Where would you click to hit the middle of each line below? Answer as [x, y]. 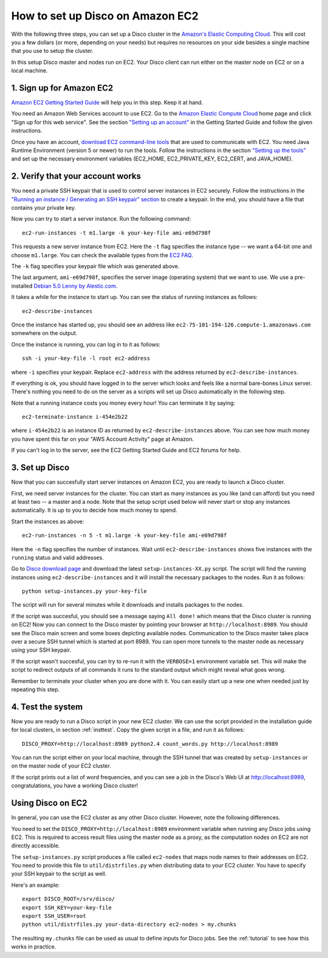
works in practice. [34, 947]
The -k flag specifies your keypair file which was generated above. [95, 266]
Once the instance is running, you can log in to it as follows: [86, 344]
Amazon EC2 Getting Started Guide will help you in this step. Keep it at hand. [107, 103]
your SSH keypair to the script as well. [59, 874]
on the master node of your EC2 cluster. [61, 766]
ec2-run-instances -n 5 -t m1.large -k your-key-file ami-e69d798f [125, 536]
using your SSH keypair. [41, 650]
